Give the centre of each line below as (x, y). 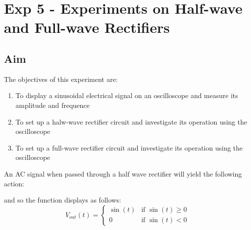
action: (14, 183)
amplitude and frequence (52, 105)
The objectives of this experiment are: (61, 79)
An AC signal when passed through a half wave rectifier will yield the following (123, 173)
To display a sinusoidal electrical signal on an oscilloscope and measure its (127, 95)
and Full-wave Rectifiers (87, 27)
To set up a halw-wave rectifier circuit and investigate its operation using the (131, 121)
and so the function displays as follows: (63, 200)
